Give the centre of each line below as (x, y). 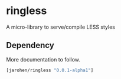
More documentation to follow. (43, 59)
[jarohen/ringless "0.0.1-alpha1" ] (50, 70)
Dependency (30, 45)
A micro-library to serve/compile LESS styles (60, 27)
